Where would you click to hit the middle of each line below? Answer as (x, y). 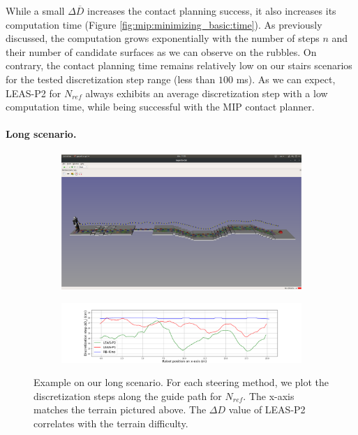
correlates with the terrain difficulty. (111, 423)
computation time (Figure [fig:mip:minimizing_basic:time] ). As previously (164, 24)
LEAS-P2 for (33, 93)
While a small (35, 10)
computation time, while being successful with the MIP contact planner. (160, 107)
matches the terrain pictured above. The (120, 409)
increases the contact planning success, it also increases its (212, 10)
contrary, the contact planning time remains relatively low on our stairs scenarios (179, 65)
